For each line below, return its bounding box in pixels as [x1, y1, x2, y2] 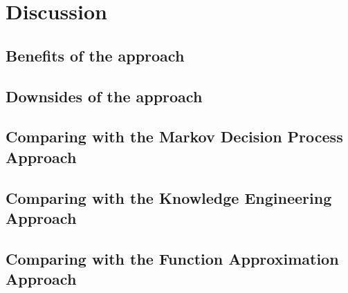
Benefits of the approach [6, 44, 185, 66]
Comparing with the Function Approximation [6, 247, 339, 269]
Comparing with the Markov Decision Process [6, 126, 343, 147]
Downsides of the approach [6, 85, 203, 106]
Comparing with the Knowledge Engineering [6, 187, 332, 208]
